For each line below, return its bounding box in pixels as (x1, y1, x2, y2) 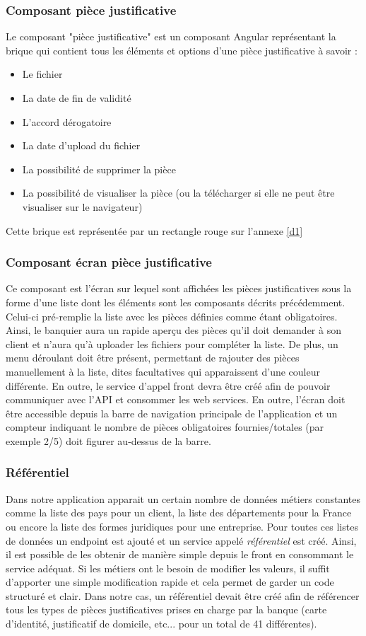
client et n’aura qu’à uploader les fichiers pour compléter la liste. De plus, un (6, 336, 338, 351)
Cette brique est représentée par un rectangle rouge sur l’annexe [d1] (6, 223, 303, 238)
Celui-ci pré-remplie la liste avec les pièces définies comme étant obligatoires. (6, 308, 338, 323)
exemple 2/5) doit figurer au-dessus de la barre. (6, 433, 211, 448)
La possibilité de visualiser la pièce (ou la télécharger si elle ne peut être (22, 185, 335, 200)
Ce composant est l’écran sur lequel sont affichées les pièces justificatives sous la (6, 281, 352, 296)
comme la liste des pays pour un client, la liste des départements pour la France (6, 505, 352, 520)
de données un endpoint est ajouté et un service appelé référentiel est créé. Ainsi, (6, 533, 357, 548)
